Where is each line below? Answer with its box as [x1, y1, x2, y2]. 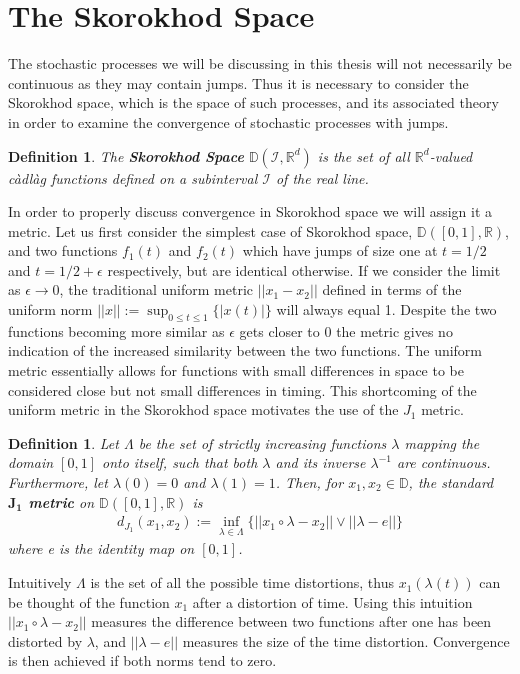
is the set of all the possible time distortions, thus [90, 572, 394, 593]
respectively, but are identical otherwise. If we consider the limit [107, 259, 501, 280]
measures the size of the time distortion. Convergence [182, 630, 510, 651]
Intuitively [8, 572, 72, 593]
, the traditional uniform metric [59, 279, 254, 300]
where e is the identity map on [8, 538, 195, 559]
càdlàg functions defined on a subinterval [8, 167, 258, 188]
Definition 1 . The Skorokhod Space [8, 145, 244, 166]
